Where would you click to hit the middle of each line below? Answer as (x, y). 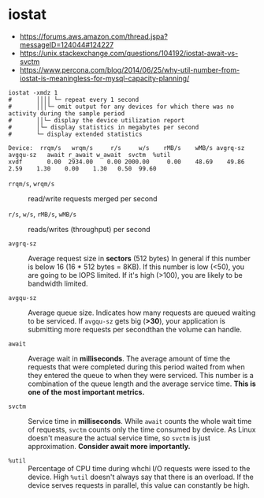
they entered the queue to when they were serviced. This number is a (141, 375)
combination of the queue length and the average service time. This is (142, 384)
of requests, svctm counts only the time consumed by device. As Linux (142, 429)
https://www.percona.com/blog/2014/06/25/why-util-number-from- (130, 69)
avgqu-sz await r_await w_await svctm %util (89, 155)
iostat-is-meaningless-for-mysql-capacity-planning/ (104, 78)
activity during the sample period (67, 113)
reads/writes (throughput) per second (89, 229)
